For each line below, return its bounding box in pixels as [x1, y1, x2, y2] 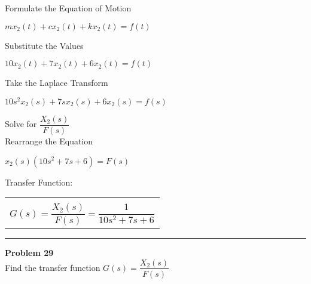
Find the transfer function [5, 261, 100, 273]
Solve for [5, 118, 37, 130]
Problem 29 [5, 246, 54, 258]
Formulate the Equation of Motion [5, 2, 132, 14]
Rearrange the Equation [5, 134, 93, 147]
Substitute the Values [5, 39, 84, 51]
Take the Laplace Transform [5, 76, 108, 89]
